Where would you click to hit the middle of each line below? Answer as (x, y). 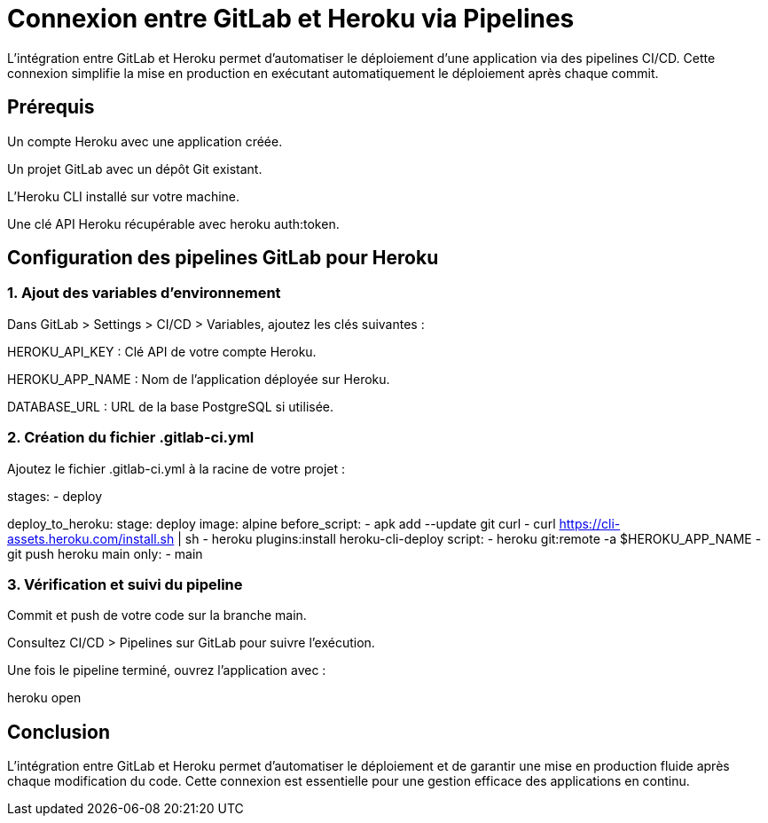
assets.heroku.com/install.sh (91, 538)
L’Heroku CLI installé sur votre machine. (124, 196)
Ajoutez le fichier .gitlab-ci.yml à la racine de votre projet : (176, 468)
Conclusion (59, 732)
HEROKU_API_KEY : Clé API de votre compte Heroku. (162, 351)
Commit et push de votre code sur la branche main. (157, 615)
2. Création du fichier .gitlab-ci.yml (131, 438)
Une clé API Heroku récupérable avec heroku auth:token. (173, 223)
